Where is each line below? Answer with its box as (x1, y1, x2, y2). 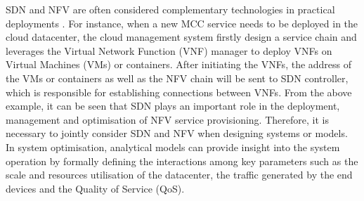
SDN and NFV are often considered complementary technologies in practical (6, 2, 335, 16)
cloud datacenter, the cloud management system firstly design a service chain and (6, 30, 357, 44)
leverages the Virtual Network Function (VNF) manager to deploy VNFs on (6, 43, 332, 58)
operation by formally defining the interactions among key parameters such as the (6, 153, 358, 168)
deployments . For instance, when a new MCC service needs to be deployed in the (6, 15, 358, 30)
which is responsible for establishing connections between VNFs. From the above (6, 84, 352, 99)
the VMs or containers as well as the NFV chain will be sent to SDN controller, (6, 70, 349, 85)
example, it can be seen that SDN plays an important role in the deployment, (6, 98, 340, 113)
